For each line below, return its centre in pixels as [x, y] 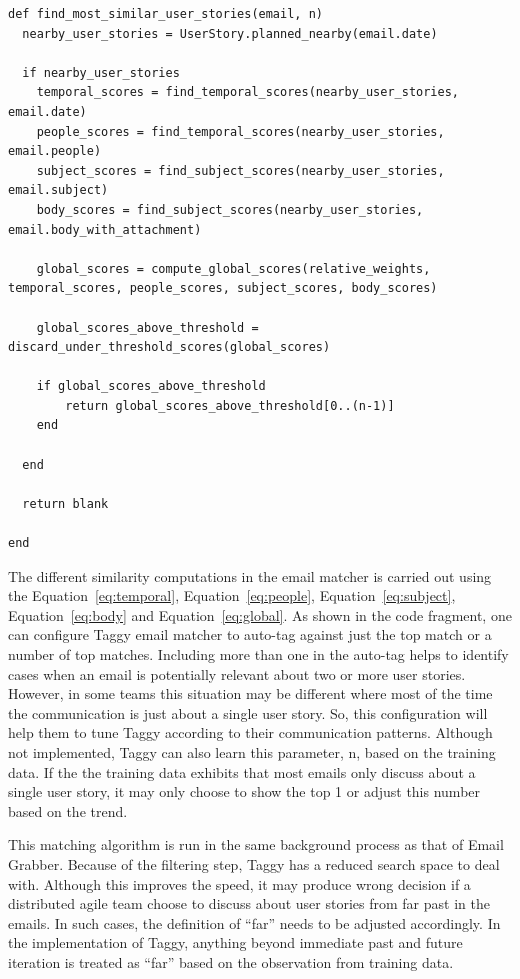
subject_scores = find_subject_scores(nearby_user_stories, [240, 170]
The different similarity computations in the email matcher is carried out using [250, 575]
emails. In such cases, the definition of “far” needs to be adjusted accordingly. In [254, 922]
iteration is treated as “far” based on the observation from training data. [231, 961]
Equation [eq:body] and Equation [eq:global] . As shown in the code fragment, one [260, 614]
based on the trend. [68, 810]
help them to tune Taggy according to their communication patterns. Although [250, 732]
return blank [65, 503]
